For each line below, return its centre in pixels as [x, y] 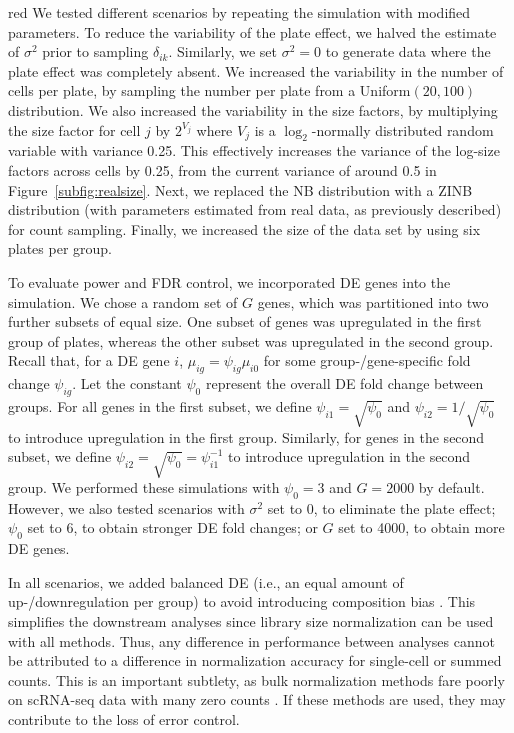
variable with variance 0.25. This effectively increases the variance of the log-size [254, 150]
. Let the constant [127, 383]
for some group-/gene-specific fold [367, 360]
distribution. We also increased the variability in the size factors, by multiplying [253, 109]
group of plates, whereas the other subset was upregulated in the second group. [251, 340]
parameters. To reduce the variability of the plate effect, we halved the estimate [252, 31]
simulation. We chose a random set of [123, 301]
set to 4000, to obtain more [421, 527]
